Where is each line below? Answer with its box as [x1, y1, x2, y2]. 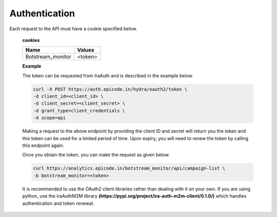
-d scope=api [33, 115, 66, 121]
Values [77, 47, 94, 54]
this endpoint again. [22, 142, 64, 148]
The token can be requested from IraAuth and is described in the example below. [22, 72, 193, 79]
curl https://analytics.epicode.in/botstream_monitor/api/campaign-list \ [33, 165, 226, 171]
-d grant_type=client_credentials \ [33, 107, 126, 114]
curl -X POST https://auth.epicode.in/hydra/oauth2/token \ [33, 86, 188, 92]
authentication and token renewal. [22, 200, 94, 206]
